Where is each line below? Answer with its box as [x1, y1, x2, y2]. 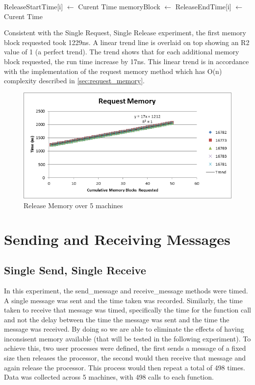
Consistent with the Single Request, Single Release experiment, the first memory [4, 27, 246, 38]
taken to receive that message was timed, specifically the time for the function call [4, 305, 251, 315]
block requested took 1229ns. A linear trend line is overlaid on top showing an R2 [4, 37, 250, 47]
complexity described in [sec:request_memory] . [4, 75, 145, 86]
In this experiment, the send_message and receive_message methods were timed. [4, 285, 248, 295]
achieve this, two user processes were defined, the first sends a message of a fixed [4, 343, 246, 353]
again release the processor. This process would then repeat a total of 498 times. [4, 362, 245, 372]
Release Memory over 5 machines [24, 200, 123, 210]
